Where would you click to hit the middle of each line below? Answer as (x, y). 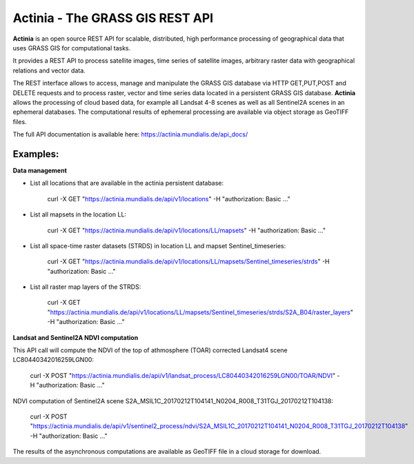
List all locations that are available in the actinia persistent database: (127, 183)
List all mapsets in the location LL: (78, 214)
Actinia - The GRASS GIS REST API (113, 18)
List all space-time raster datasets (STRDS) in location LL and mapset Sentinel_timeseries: (158, 245)
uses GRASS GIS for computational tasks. (72, 48)
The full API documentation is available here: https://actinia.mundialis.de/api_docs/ (130, 134)
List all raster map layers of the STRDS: (86, 287)
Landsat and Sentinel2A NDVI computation (76, 337)
